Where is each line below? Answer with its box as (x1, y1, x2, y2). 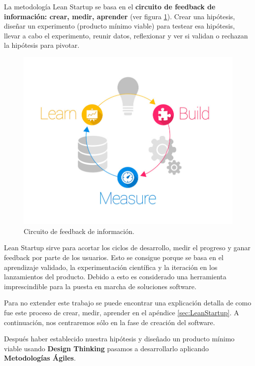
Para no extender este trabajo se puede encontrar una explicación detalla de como (4, 298, 252, 308)
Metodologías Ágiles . (4, 353, 76, 363)
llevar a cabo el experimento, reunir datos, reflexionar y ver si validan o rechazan (4, 30, 248, 40)
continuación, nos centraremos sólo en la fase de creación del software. (4, 317, 215, 327)
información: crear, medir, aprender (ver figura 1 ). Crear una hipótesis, (4, 11, 235, 21)
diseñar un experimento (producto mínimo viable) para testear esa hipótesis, (4, 21, 235, 31)
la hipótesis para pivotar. (4, 40, 80, 50)
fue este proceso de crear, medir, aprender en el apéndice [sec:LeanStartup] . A (4, 307, 239, 317)
